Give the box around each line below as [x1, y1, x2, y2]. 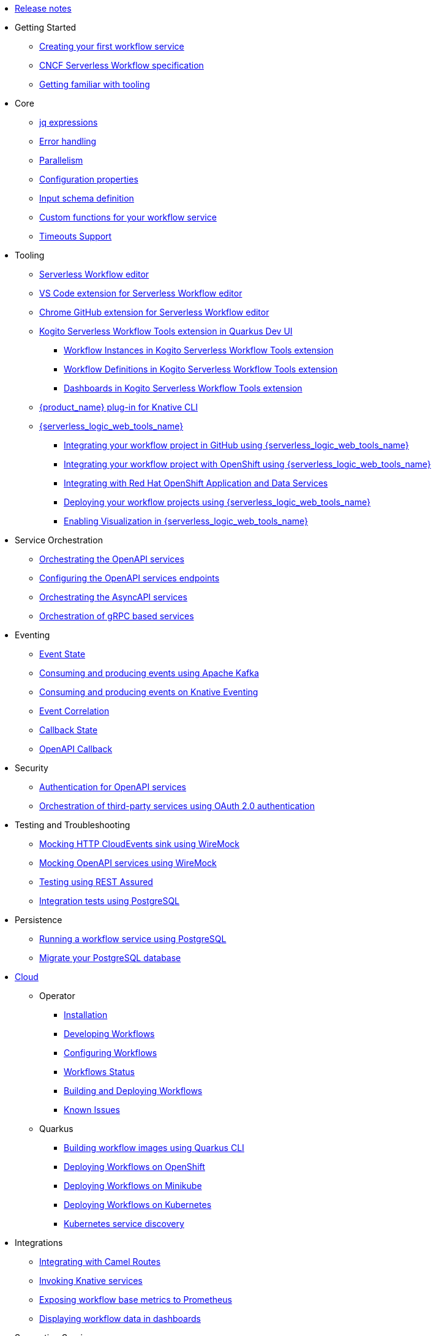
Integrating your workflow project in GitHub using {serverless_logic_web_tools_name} [64, 440, 409, 450]
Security [15, 763, 48, 773]
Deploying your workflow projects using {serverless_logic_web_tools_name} [64, 497, 371, 507]
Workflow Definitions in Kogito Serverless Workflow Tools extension [64, 364, 338, 374]
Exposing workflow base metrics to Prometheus [39, 1294, 232, 1305]
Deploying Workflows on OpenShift [64, 1161, 205, 1172]
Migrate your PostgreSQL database [39, 953, 181, 963]
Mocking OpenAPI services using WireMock [39, 858, 217, 868]
